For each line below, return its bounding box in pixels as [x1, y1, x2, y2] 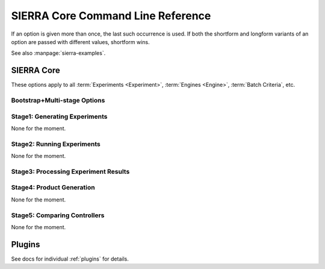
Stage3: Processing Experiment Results [11, 167, 130, 176]
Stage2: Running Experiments [11, 139, 101, 148]
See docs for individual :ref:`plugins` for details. [11, 255, 129, 262]
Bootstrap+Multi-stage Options [11, 97, 105, 104]
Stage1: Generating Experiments [11, 112, 108, 121]
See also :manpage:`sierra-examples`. [11, 49, 106, 57]
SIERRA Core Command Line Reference [11, 9, 211, 22]
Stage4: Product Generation [11, 183, 96, 192]
